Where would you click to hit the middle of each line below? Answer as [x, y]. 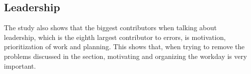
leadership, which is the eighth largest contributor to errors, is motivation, [115, 37]
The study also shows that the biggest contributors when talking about [110, 28]
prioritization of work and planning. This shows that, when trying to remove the [124, 46]
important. [20, 65]
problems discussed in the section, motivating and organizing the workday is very [125, 56]
